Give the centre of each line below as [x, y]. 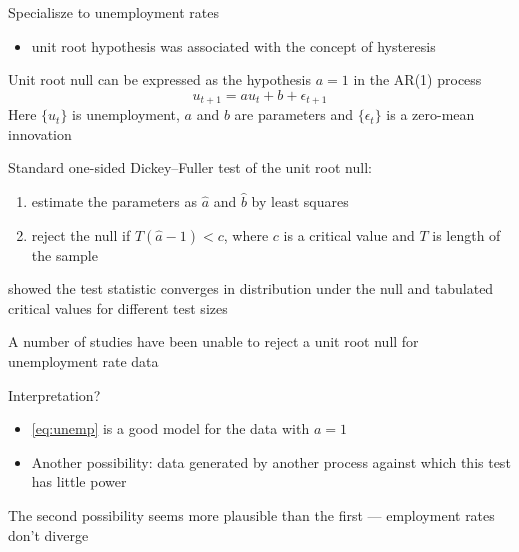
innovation [40, 133]
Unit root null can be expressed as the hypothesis [160, 79]
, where [246, 234]
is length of [466, 234]
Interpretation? [54, 394]
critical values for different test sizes [118, 307]
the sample [64, 254]
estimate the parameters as [114, 201]
